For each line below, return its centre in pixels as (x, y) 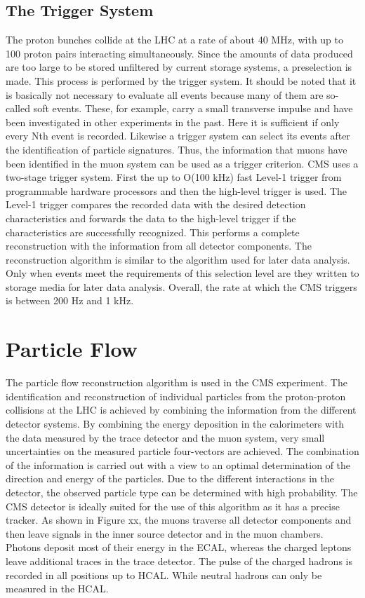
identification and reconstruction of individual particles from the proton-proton (176, 396)
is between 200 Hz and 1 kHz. (70, 300)
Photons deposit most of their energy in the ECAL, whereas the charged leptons (179, 547)
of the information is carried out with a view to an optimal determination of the (178, 464)
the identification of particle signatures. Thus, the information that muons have (177, 149)
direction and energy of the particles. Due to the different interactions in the (170, 478)
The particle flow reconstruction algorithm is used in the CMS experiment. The (177, 382)
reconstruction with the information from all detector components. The (159, 246)
